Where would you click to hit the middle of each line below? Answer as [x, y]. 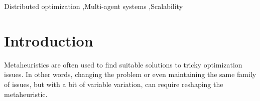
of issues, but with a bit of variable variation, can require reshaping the [114, 84]
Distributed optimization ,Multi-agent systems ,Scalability [94, 6]
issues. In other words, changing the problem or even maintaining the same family [130, 74]
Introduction [49, 40]
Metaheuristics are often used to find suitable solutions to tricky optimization [123, 64]
